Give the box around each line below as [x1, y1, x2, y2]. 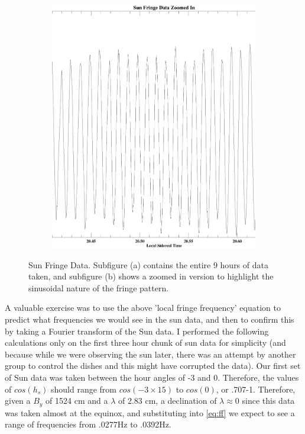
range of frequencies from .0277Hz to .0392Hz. [5, 418, 171, 430]
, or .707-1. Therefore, [216, 382, 296, 395]
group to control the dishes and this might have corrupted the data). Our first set [5, 359, 301, 372]
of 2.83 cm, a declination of [118, 394, 217, 407]
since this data [242, 394, 295, 407]
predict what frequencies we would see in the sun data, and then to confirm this [5, 313, 294, 325]
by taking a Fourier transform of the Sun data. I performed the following [5, 324, 269, 337]
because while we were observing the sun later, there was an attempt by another [5, 348, 296, 360]
